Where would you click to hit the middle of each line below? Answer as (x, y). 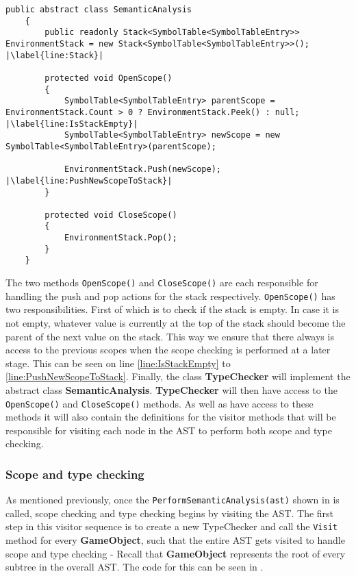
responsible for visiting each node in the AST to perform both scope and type (169, 430)
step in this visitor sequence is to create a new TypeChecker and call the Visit (171, 526)
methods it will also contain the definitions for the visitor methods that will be (171, 417)
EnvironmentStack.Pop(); (120, 238)
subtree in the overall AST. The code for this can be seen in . (135, 567)
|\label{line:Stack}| (55, 55)
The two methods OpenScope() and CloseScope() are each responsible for (162, 283)
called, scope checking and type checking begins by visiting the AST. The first (170, 513)
